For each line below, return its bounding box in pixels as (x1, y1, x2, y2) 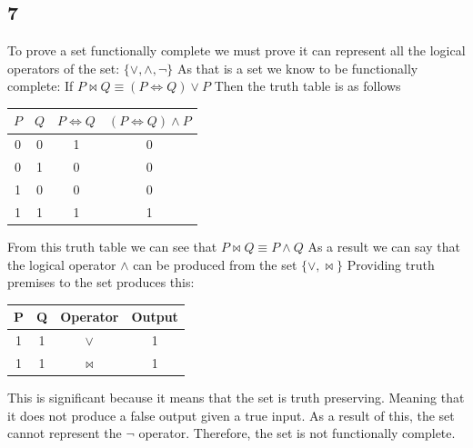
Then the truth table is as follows (214, 76, 401, 95)
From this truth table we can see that (7, 236, 217, 255)
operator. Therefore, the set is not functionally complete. (138, 423, 456, 443)
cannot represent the (7, 423, 122, 443)
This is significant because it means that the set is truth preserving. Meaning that (7, 388, 465, 407)
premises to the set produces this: (7, 273, 195, 292)
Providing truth (347, 254, 435, 274)
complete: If (7, 76, 74, 95)
